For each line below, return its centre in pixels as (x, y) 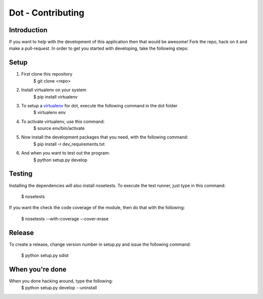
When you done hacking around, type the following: (61, 281)
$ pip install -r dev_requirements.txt (69, 144)
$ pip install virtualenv (56, 97)
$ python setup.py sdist (45, 256)
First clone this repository (47, 74)
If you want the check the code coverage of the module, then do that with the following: (97, 208)
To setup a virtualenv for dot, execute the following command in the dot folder (99, 105)
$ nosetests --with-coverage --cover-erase (65, 219)
